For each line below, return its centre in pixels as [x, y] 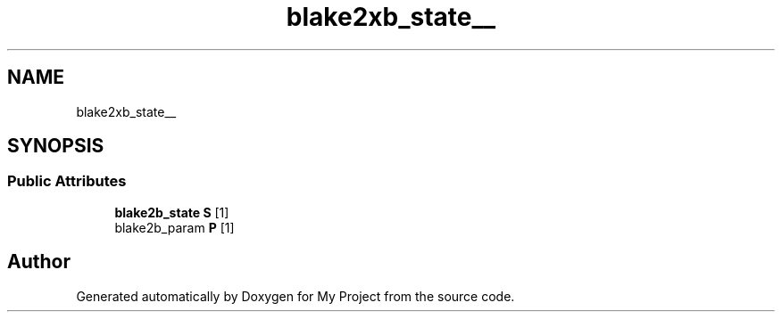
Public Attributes [67, 181]
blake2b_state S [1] [172, 212]
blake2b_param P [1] [175, 227]
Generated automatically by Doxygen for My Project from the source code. [295, 296]
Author [39, 262]
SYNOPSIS [56, 146]
